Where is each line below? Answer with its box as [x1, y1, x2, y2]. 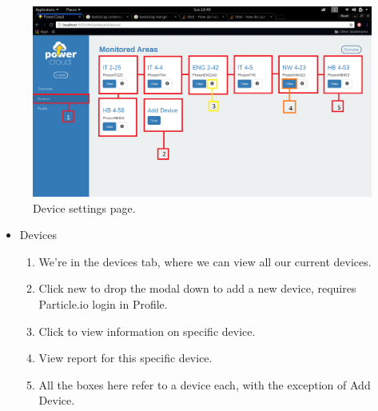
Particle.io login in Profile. [38, 296, 168, 313]
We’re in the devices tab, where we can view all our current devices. [38, 253, 372, 269]
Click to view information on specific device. [38, 322, 256, 339]
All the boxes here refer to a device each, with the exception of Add [38, 376, 371, 393]
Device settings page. [33, 199, 136, 216]
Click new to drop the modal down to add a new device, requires [38, 280, 356, 297]
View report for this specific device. [38, 349, 213, 366]
